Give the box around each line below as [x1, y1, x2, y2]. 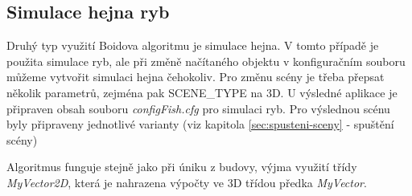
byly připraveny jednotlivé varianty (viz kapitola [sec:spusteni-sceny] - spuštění [6, 116, 394, 133]
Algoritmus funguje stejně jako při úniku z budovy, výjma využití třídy [6, 158, 357, 175]
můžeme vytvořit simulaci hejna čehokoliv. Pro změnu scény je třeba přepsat [6, 68, 385, 85]
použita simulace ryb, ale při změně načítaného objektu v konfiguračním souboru [6, 52, 406, 69]
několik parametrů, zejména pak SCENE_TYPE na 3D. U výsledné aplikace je [6, 84, 398, 100]
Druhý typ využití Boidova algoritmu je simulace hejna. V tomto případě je [6, 37, 379, 54]
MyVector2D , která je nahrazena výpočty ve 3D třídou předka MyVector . [6, 174, 367, 190]
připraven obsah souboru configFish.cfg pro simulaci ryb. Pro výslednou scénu [6, 100, 390, 116]
